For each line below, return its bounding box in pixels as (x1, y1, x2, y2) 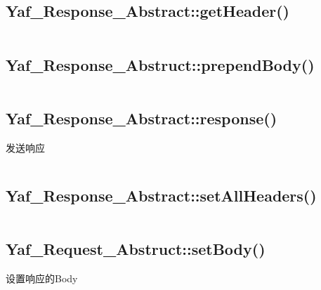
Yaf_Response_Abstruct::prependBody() (6, 53, 315, 75)
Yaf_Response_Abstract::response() (6, 107, 277, 128)
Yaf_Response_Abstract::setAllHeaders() (6, 184, 317, 206)
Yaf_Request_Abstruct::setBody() (6, 237, 266, 259)
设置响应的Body (6, 270, 78, 285)
